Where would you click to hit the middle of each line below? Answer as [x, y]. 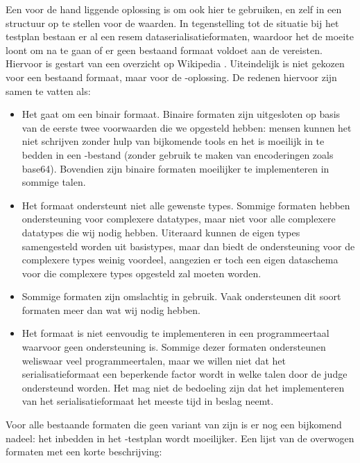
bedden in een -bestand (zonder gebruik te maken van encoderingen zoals [178, 154]
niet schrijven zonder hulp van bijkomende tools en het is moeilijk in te [173, 141]
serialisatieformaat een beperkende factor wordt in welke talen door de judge [185, 374]
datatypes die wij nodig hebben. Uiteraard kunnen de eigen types [161, 232]
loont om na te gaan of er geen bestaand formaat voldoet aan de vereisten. [164, 50]
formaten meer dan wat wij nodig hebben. [111, 309]
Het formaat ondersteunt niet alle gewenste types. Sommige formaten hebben [186, 205]
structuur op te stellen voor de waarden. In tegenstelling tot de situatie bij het [172, 23]
